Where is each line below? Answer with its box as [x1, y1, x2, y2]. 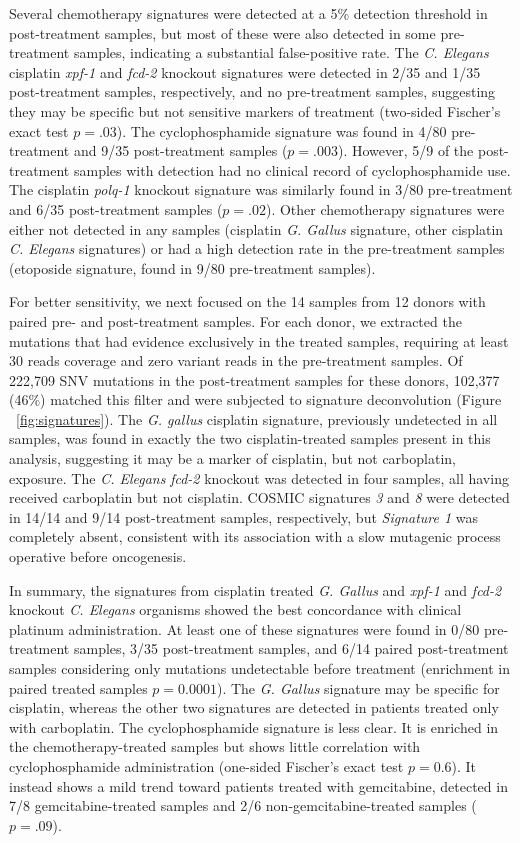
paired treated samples [9, 677, 148, 698]
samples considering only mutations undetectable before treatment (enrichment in [9, 658, 510, 678]
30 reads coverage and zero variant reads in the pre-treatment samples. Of [9, 350, 463, 371]
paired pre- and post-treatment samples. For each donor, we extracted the [9, 310, 462, 331]
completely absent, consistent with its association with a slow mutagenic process [9, 526, 501, 547]
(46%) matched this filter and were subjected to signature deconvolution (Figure [9, 389, 502, 410]
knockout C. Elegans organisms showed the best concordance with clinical [9, 599, 462, 620]
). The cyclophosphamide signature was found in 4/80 [116, 120, 447, 141]
